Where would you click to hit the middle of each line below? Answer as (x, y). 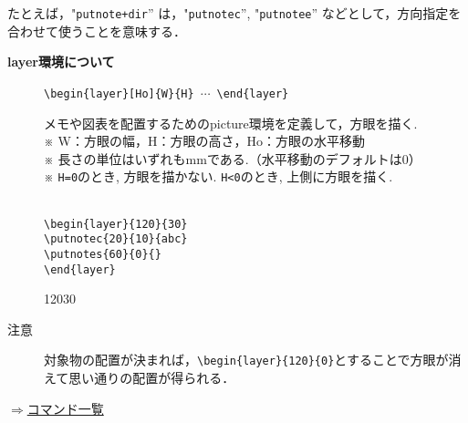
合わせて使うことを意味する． (97, 31)
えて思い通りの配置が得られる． (140, 377)
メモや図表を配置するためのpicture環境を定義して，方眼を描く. (231, 123)
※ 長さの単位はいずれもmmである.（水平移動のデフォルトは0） (233, 158)
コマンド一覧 (65, 408)
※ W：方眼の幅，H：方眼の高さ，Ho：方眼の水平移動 (204, 141)
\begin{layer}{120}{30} (116, 224)
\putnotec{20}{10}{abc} (116, 239)
